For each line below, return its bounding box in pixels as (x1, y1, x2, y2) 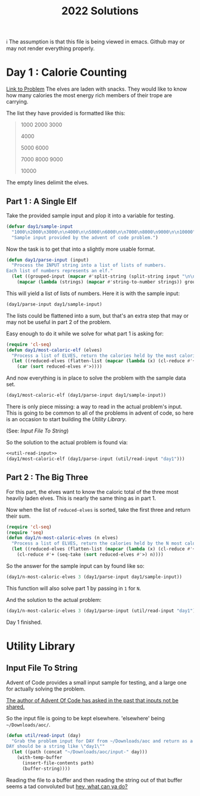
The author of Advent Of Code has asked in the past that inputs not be (6, 696, 179, 704)
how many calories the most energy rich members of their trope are (6, 92, 173, 99)
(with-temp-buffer (17, 755, 62, 761)
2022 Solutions (61, 4, 139, 18)
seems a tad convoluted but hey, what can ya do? (6, 782, 128, 790)
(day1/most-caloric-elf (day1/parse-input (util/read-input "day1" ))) (6, 456, 185, 462)
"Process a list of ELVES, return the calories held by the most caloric (11, 353, 198, 359)
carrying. (6, 98, 29, 105)
